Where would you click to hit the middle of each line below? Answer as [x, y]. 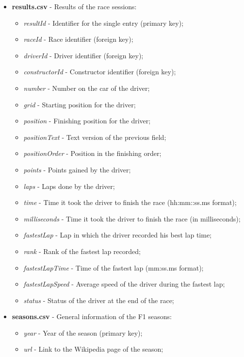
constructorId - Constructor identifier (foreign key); [100, 72]
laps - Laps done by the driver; [69, 186]
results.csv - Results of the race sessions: [74, 6]
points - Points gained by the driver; [77, 169]
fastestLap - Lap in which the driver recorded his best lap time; [117, 235]
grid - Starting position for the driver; [80, 104]
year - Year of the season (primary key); [83, 332]
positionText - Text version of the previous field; [95, 137]
